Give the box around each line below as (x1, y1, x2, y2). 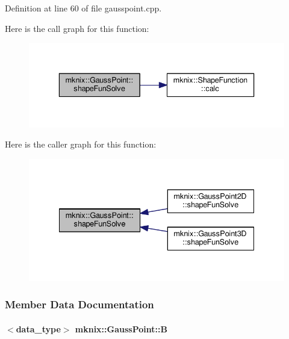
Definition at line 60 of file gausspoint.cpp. (5, 2, 162, 14)
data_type (16, 322, 61, 335)
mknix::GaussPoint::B (75, 322, 167, 335)
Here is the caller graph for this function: (5, 138, 157, 151)
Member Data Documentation (5, 297, 154, 312)
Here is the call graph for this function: (5, 22, 149, 34)
